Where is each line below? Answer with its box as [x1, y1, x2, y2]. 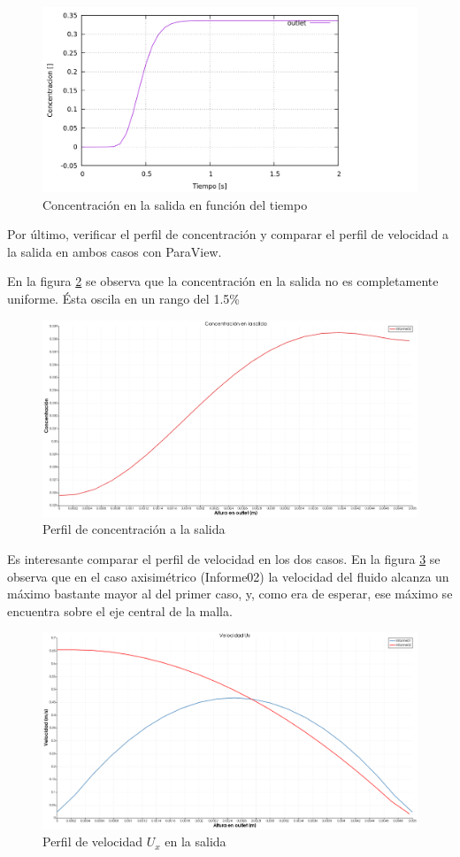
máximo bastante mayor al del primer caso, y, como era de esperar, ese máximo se [7, 584, 453, 603]
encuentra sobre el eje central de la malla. [7, 601, 233, 620]
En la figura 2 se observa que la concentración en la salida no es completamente [7, 272, 439, 290]
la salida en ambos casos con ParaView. [7, 242, 222, 260]
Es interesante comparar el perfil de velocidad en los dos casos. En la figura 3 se [7, 549, 441, 567]
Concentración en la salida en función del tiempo [42, 195, 308, 213]
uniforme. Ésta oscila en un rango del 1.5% [7, 290, 240, 308]
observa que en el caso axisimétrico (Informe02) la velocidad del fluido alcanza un [7, 567, 449, 585]
